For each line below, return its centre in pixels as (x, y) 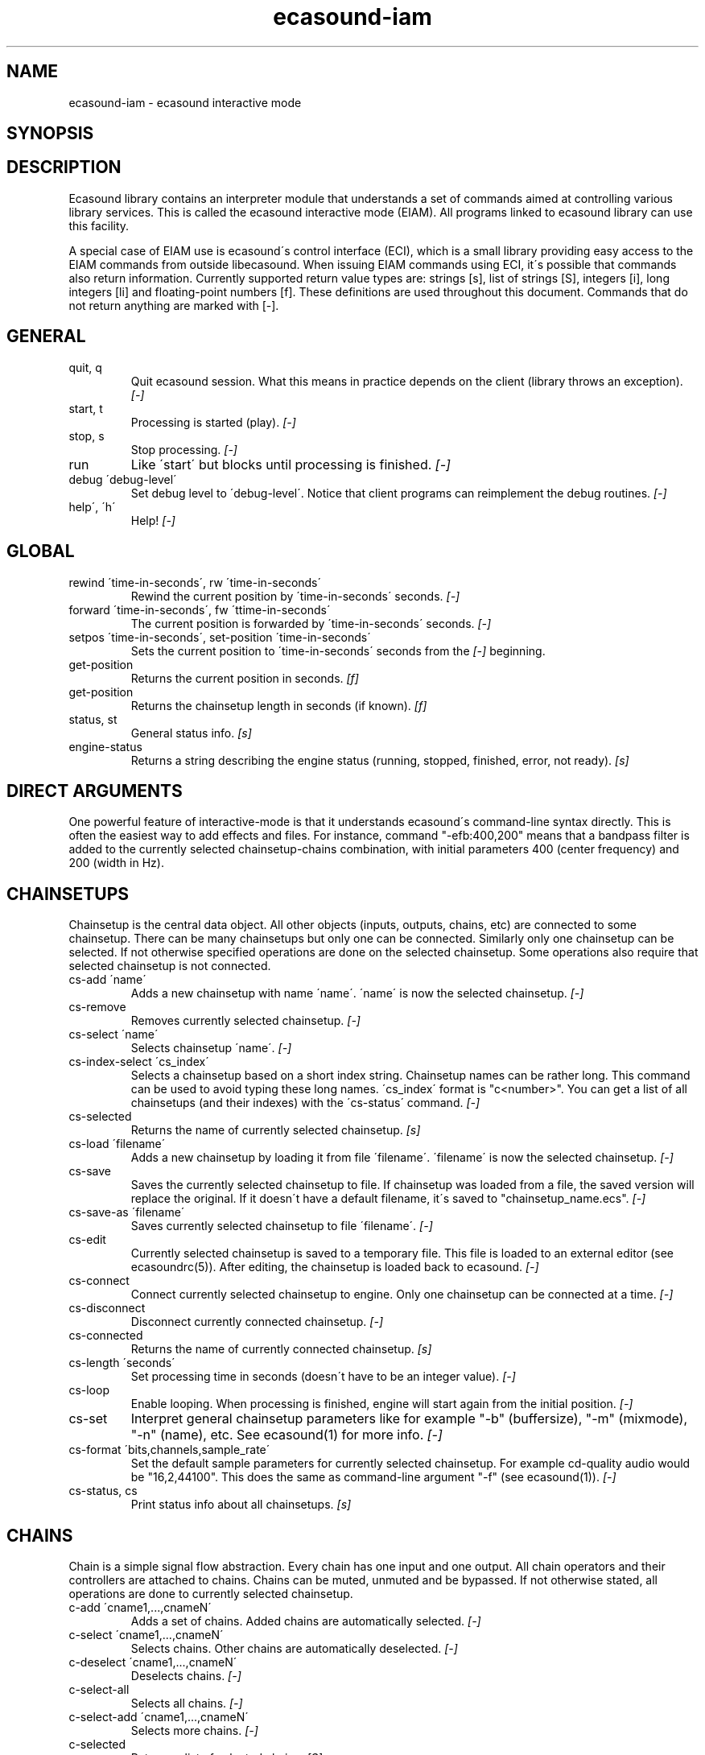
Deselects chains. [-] (186, 1676)
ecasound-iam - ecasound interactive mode (185, 102)
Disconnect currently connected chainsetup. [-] (257, 1322)
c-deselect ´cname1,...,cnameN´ (153, 1662)
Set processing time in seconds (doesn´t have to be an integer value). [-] (323, 1377)
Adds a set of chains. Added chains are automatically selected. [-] (306, 1621)
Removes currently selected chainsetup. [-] (245, 1021)
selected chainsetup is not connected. (170, 966)
